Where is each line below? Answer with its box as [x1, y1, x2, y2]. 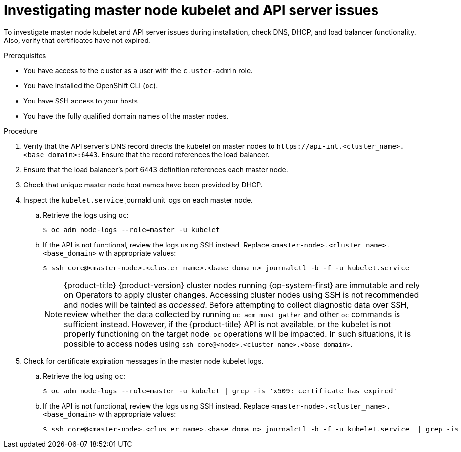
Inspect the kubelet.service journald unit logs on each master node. [23, 195, 253, 204]
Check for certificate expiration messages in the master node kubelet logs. [23, 356, 264, 365]
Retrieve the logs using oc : [43, 210, 129, 219]
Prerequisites [4, 51, 46, 60]
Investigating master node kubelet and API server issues [4, 2, 379, 19]
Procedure [4, 126, 38, 135]
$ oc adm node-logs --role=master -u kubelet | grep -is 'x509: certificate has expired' [43, 387, 397, 395]
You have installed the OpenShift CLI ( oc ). [23, 81, 158, 90]
